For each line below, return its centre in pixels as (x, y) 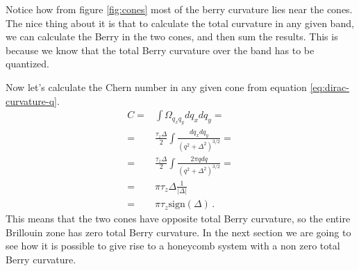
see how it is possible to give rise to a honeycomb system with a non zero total (173, 246)
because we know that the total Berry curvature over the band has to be (160, 50)
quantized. (28, 64)
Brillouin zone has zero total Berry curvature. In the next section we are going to (178, 232)
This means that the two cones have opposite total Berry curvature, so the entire (178, 219)
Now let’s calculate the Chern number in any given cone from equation (156, 87)
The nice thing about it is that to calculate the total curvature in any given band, (180, 23)
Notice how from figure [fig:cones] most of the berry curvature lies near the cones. (179, 9)
